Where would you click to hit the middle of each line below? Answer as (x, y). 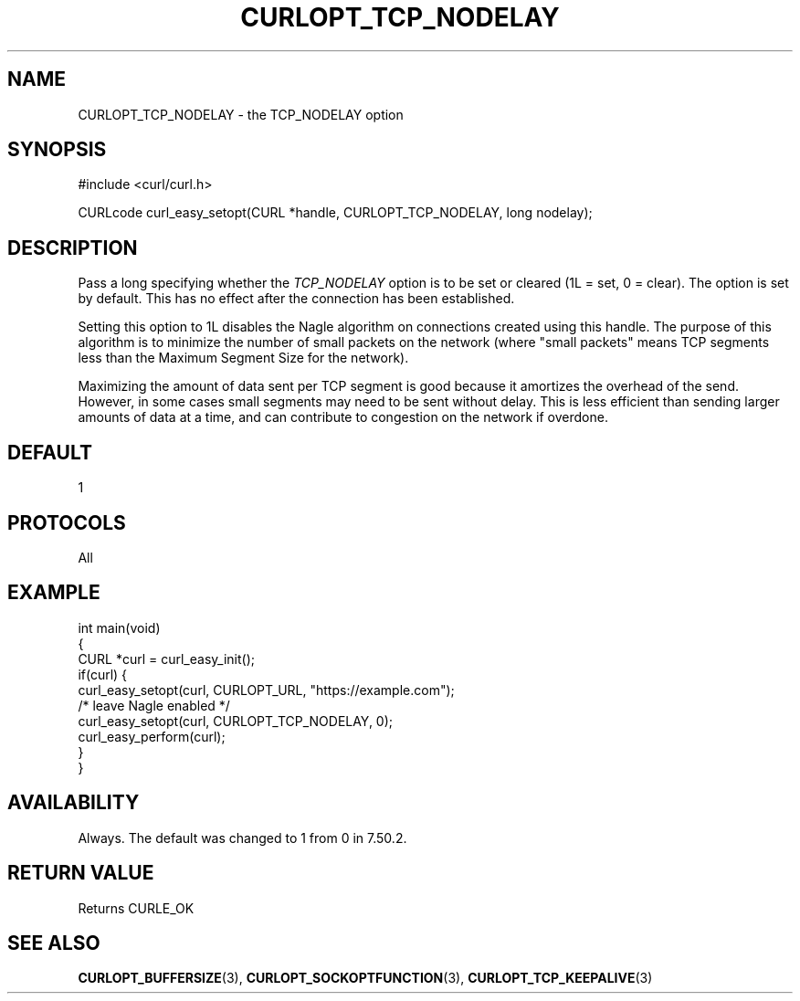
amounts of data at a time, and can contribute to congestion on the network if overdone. (343, 417)
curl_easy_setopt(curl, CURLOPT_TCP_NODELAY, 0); (236, 721)
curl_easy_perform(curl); (152, 736)
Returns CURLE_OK (136, 908)
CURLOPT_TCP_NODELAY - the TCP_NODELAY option (241, 114)
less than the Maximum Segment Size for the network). (243, 358)
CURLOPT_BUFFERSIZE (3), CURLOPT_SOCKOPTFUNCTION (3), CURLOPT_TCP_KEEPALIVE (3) (365, 978)
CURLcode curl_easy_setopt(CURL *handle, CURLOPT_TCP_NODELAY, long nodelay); (335, 213)
